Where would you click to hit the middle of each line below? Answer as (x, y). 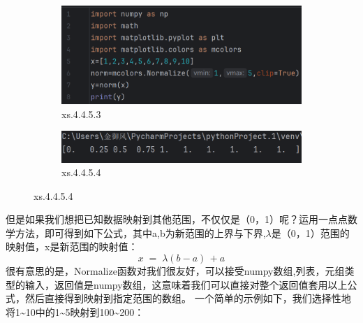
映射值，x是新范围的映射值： (72, 246)
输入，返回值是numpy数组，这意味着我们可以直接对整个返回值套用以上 (186, 284)
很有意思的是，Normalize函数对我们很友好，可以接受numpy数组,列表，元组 (175, 271)
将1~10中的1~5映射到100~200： (75, 311)
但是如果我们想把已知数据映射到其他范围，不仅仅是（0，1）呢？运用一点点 (177, 219)
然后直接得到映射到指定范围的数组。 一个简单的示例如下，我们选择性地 (188, 298)
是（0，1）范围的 (310, 232)
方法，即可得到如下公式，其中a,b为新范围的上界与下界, (140, 232)
